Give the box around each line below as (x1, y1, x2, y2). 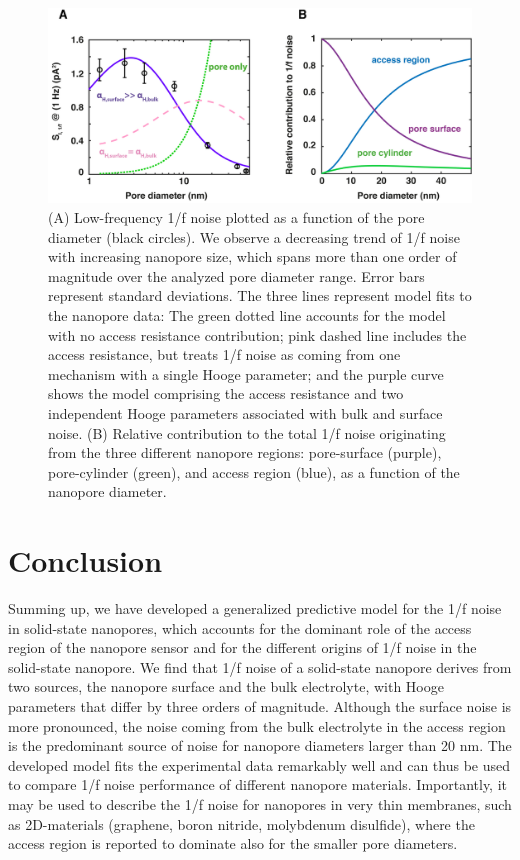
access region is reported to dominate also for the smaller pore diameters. (8, 833, 458, 854)
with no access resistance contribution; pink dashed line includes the (48, 324, 467, 345)
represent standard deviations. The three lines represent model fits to (48, 285, 472, 306)
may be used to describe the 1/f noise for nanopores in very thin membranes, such (8, 794, 512, 814)
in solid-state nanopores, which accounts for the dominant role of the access (8, 617, 472, 638)
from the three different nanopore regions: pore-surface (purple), (48, 442, 442, 463)
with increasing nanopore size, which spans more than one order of (48, 246, 457, 267)
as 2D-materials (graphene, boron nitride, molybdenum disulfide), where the (8, 813, 475, 834)
